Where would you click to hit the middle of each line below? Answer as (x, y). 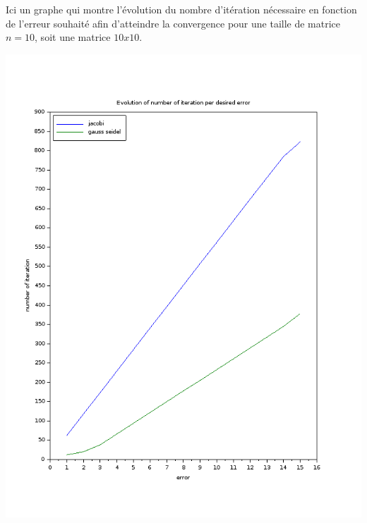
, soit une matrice (73, 37)
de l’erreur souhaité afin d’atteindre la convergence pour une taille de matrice (173, 23)
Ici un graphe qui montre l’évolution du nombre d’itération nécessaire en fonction (181, 9)
